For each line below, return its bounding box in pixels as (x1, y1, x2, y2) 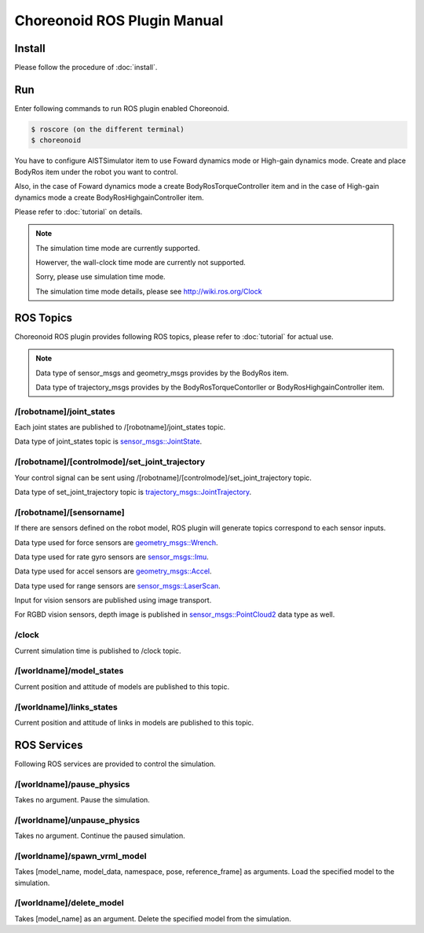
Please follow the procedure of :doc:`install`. (14, 63, 158, 72)
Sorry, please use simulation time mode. (35, 272, 166, 282)
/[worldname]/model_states (14, 666, 124, 677)
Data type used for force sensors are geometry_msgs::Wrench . (14, 537, 219, 547)
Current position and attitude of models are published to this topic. (14, 681, 230, 691)
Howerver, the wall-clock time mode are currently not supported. (35, 258, 247, 267)
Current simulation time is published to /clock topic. (14, 646, 181, 655)
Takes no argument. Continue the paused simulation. (14, 831, 185, 841)
